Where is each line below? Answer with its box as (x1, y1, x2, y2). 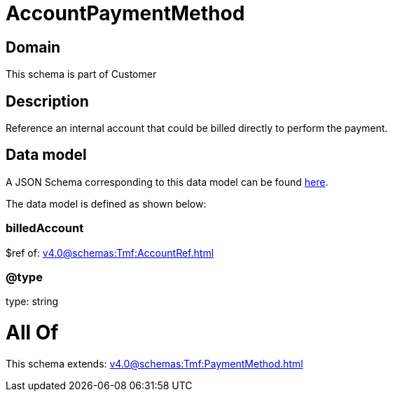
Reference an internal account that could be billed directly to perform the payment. (6, 122, 388, 135)
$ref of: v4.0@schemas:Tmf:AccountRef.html (6, 246, 214, 259)
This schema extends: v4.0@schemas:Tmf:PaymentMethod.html (6, 357, 303, 370)
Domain (6, 38, 61, 56)
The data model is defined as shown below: (6, 197, 207, 210)
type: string (6, 295, 59, 308)
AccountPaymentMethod (6, 1, 245, 25)
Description (6, 92, 89, 110)
